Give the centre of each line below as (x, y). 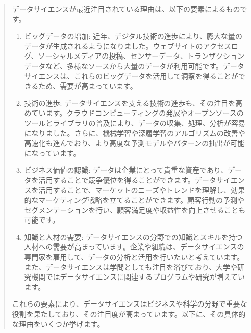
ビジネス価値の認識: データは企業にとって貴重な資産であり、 (126, 170)
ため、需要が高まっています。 (88, 86)
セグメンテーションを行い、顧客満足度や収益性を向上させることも (135, 210)
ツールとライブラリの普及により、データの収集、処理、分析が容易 (135, 122)
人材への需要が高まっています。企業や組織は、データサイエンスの (134, 247)
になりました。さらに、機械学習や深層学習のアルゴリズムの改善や (135, 133)
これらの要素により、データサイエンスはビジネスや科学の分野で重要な (130, 304)
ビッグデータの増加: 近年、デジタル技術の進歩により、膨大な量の (133, 36)
